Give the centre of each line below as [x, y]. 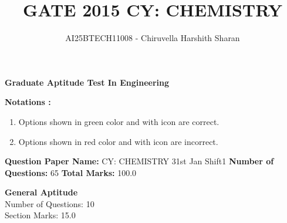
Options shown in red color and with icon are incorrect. [118, 141]
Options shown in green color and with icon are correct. [119, 121]
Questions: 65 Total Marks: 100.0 [71, 172]
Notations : [28, 102]
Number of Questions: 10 [50, 203]
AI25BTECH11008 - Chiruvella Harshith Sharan [153, 38]
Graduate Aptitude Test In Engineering [87, 82]
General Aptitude [41, 192]
